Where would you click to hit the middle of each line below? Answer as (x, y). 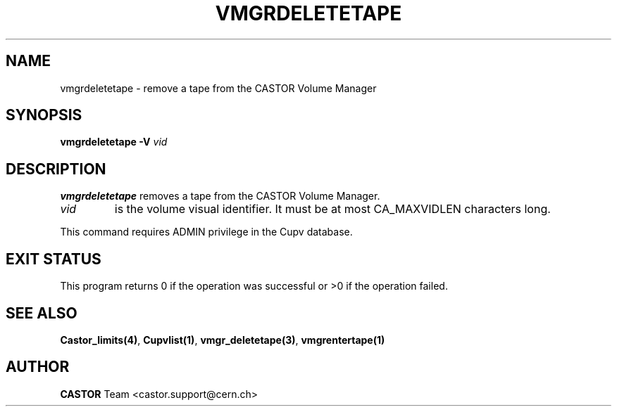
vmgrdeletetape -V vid (114, 142)
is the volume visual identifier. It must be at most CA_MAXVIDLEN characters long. (332, 209)
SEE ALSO (42, 313)
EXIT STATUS (54, 259)
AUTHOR (38, 367)
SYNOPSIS (44, 115)
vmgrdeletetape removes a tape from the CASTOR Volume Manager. (220, 196)
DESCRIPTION (56, 169)
